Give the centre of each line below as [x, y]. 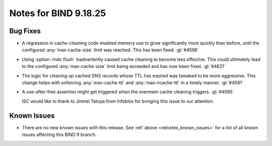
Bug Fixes [25, 31]
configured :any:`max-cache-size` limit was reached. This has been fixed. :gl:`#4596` [110, 50]
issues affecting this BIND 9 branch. [59, 135]
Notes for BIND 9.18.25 [58, 13]
